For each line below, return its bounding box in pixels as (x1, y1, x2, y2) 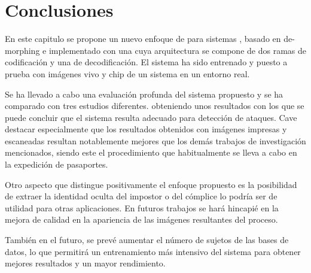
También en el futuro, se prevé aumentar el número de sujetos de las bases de (5, 233, 289, 246)
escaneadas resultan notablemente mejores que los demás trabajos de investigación (5, 134, 306, 147)
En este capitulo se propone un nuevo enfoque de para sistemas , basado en (5, 32, 281, 45)
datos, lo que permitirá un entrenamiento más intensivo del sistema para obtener (5, 245, 301, 257)
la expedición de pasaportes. (5, 158, 108, 171)
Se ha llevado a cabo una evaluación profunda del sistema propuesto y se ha (5, 87, 283, 100)
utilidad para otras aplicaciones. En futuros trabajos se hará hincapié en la (5, 201, 279, 214)
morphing (5, 44, 40, 56)
